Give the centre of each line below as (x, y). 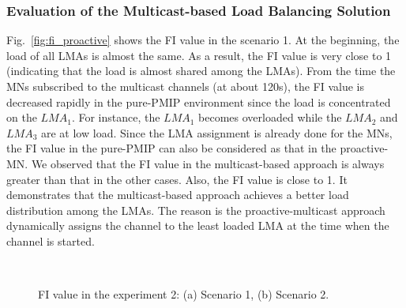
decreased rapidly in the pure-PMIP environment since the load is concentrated (199, 101)
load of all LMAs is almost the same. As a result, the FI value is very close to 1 (199, 55)
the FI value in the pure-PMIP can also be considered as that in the (171, 148)
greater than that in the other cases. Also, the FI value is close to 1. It (177, 179)
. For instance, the (116, 117)
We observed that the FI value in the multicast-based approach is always (208, 163)
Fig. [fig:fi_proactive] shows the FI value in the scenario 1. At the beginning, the (203, 40)
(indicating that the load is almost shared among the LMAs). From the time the (201, 71)
